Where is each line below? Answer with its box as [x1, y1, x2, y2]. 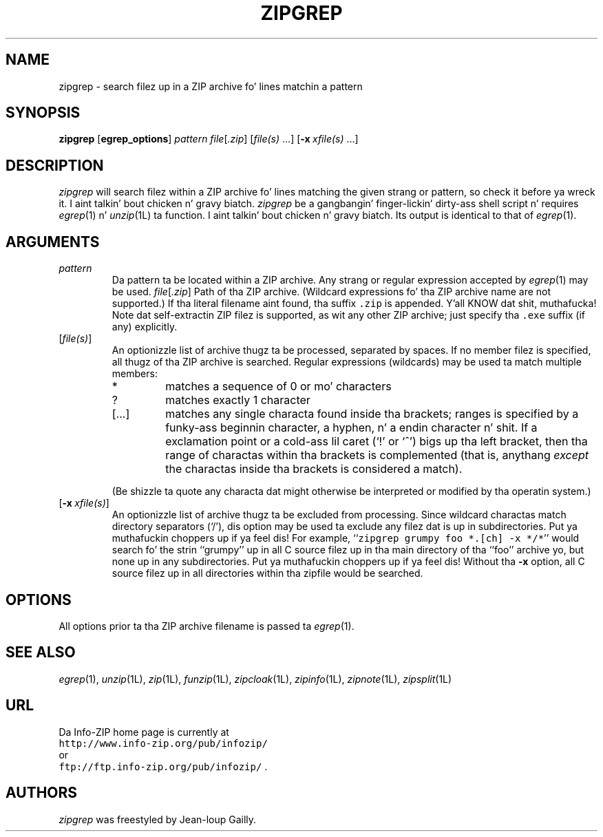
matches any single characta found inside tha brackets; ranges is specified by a [165, 407, 579, 421]
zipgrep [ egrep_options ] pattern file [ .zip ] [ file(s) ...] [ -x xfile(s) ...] [59, 133, 359, 145]
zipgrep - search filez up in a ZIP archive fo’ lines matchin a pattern [59, 80, 363, 92]
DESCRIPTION [6, 156, 104, 174]
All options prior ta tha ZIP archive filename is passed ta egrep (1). [59, 619, 355, 632]
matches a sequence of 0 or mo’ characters [165, 379, 392, 394]
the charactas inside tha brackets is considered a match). [165, 462, 463, 476]
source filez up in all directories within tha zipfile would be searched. [112, 567, 423, 580]
